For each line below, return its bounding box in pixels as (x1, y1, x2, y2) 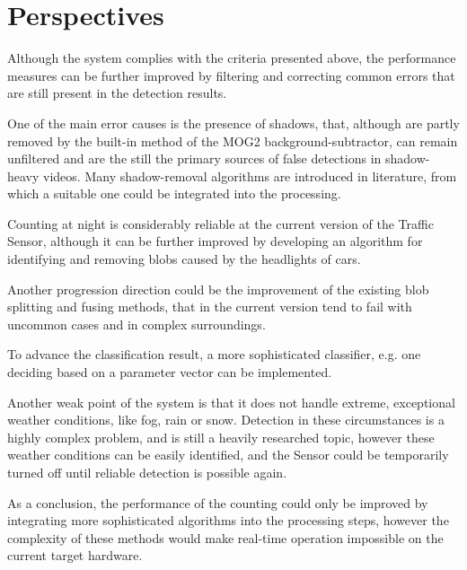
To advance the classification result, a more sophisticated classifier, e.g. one (7, 345, 421, 364)
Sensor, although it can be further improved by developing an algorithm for (7, 232, 423, 250)
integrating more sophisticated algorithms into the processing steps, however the (7, 511, 449, 530)
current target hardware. (7, 546, 143, 565)
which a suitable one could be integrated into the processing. (7, 184, 341, 203)
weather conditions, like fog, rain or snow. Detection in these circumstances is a (7, 410, 445, 429)
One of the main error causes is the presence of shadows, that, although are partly (7, 113, 460, 132)
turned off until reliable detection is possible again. (7, 463, 287, 481)
